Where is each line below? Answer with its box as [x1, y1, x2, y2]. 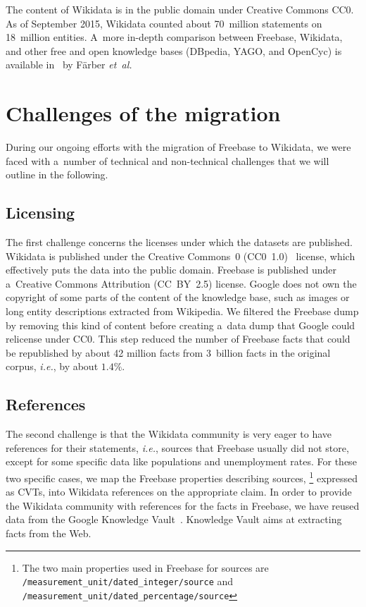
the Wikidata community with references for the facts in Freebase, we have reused [6, 498, 360, 513]
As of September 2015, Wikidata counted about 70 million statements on [6, 16, 322, 30]
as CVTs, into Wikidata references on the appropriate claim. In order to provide [6, 484, 352, 499]
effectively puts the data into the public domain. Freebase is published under [6, 262, 336, 277]
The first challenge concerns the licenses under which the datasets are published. [6, 235, 353, 250]
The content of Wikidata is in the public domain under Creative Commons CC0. [6, 2, 354, 16]
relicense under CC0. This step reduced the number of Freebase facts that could [6, 331, 351, 346]
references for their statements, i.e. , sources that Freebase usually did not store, [6, 440, 349, 455]
